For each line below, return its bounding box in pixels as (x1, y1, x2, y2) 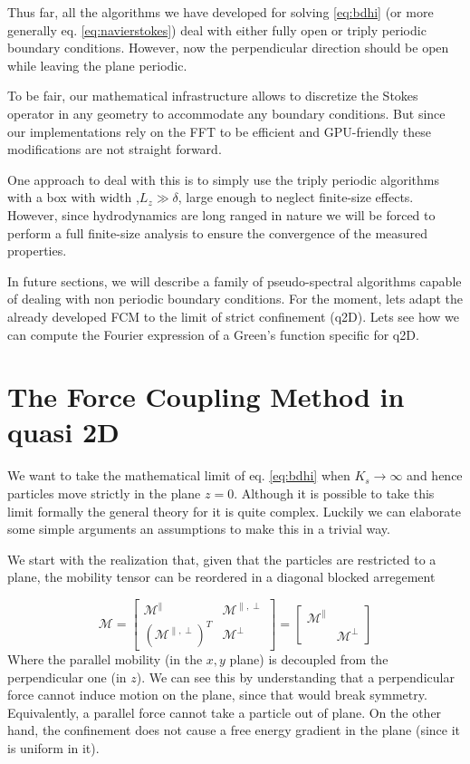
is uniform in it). (7, 739, 100, 757)
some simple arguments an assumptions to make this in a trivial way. (7, 519, 390, 538)
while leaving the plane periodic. (7, 55, 187, 74)
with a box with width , (7, 188, 139, 207)
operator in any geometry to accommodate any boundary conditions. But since (7, 103, 446, 122)
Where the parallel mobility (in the (7, 650, 203, 669)
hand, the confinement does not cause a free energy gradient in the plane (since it (7, 720, 461, 740)
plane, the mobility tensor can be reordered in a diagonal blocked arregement (7, 567, 436, 586)
